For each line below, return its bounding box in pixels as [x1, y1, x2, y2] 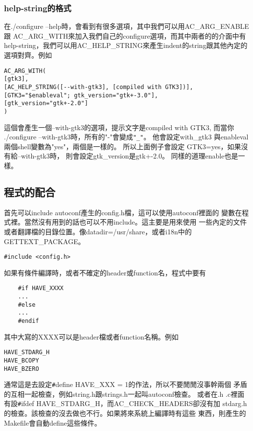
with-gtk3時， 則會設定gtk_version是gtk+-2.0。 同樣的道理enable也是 [21, 151, 238, 161]
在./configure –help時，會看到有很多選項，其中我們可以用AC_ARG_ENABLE [4, 21, 249, 31]
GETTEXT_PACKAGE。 [4, 236, 85, 246]
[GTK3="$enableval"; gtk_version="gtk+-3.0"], [4, 91, 158, 99]
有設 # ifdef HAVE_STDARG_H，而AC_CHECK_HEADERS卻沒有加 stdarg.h [4, 398, 247, 408]
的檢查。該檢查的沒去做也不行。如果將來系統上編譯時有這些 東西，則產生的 [4, 408, 246, 418]
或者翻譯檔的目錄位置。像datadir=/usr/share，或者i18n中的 [4, 226, 192, 236]
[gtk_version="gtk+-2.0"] [4, 100, 88, 107]
